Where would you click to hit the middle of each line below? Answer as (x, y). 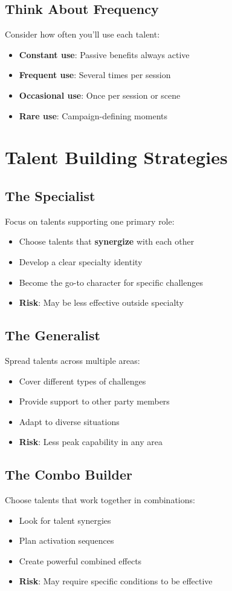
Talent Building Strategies (116, 157)
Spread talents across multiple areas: (72, 360)
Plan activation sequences (66, 540)
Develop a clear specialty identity (81, 261)
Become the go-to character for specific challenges (111, 282)
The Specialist (50, 195)
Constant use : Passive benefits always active (104, 54)
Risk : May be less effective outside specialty (101, 302)
